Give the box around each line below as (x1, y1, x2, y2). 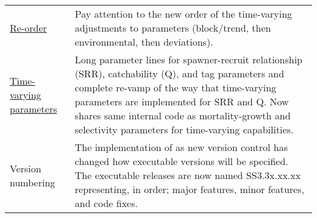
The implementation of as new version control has (74, 140, 288, 154)
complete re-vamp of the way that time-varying (74, 80, 277, 94)
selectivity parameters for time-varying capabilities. (74, 122, 294, 136)
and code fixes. (74, 196, 138, 210)
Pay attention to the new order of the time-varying (74, 7, 293, 21)
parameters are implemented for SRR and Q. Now (74, 94, 289, 108)
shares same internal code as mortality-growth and (74, 108, 291, 122)
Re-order (10, 21, 47, 35)
